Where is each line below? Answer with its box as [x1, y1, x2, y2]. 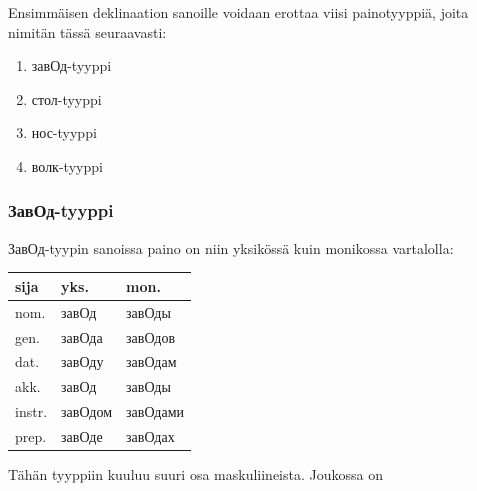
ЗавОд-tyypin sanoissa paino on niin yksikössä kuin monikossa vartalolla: [8, 237, 454, 258]
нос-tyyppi [31, 122, 97, 143]
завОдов [126, 326, 176, 347]
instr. [15, 401, 48, 422]
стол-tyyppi [31, 88, 102, 109]
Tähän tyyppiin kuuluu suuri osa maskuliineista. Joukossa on [8, 464, 383, 485]
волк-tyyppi [31, 155, 103, 176]
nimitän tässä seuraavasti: [8, 21, 167, 42]
